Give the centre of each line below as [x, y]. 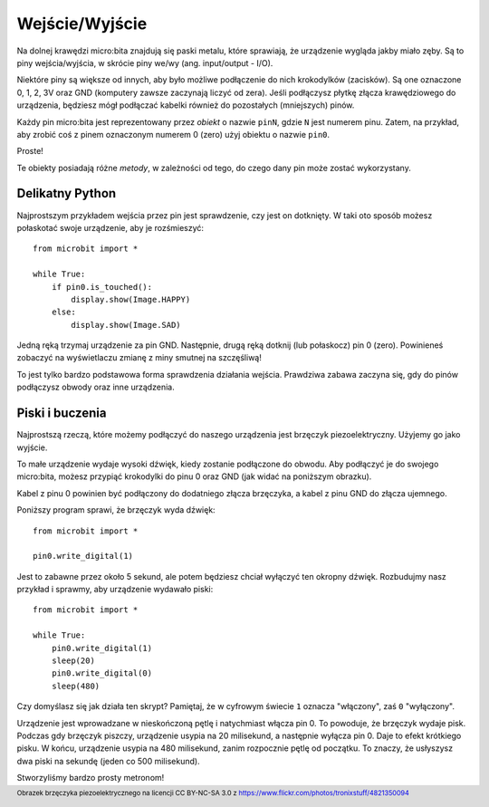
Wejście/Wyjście [82, 24]
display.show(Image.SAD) [126, 325]
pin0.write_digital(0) [102, 673]
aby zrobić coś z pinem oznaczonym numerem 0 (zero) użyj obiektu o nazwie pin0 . [173, 134]
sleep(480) [76, 686]
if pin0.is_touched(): [102, 287]
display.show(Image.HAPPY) [131, 299]
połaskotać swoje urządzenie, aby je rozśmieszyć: [110, 227]
